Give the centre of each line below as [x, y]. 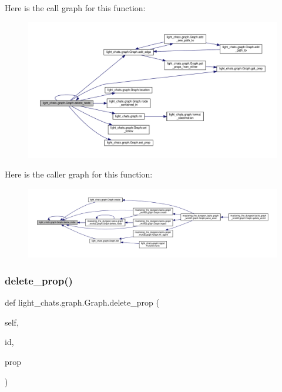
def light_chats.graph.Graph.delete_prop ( [82, 302]
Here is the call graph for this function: [75, 8]
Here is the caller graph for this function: [79, 174]
